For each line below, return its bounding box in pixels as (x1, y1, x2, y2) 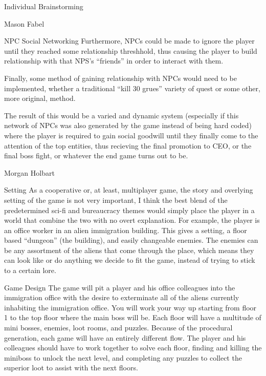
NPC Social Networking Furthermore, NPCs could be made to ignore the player (4, 35, 255, 46)
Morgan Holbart (4, 167, 55, 178)
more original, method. (4, 93, 76, 103)
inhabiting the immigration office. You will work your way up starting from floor (4, 302, 257, 312)
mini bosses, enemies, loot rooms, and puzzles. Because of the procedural (4, 322, 233, 333)
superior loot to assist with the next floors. (4, 362, 138, 373)
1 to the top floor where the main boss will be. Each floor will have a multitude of (4, 312, 261, 323)
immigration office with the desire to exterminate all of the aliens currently (4, 292, 239, 303)
